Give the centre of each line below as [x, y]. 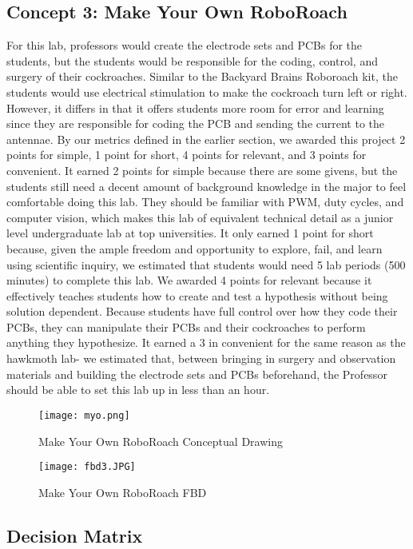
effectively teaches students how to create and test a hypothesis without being [197, 295]
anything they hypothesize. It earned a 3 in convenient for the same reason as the [206, 342]
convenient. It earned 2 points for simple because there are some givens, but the [202, 170]
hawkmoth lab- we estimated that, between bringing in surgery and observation [201, 358]
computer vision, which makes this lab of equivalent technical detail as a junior [200, 217]
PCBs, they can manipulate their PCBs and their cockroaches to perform [186, 326]
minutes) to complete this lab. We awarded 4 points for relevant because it [189, 280]
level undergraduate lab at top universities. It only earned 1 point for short [190, 233]
